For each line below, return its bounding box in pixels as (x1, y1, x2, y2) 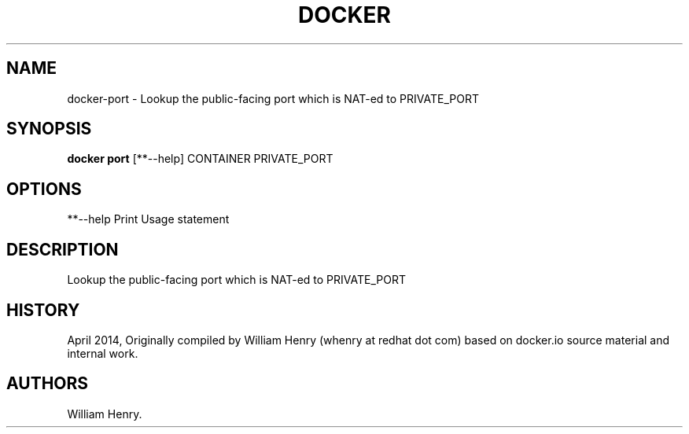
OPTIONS (6, 178, 82, 199)
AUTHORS (6, 373, 89, 394)
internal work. (67, 346, 138, 360)
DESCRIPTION (6, 239, 119, 259)
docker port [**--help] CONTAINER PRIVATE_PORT (67, 152, 333, 166)
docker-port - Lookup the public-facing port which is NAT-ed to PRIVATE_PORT (67, 91, 480, 105)
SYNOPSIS (6, 119, 92, 139)
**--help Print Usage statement (67, 212, 230, 226)
